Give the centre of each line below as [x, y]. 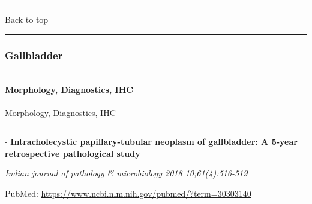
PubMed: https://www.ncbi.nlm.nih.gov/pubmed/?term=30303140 [128, 193]
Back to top [27, 19]
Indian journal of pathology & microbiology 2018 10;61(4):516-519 [126, 173]
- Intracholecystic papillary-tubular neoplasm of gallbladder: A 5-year [151, 141]
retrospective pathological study [73, 153]
